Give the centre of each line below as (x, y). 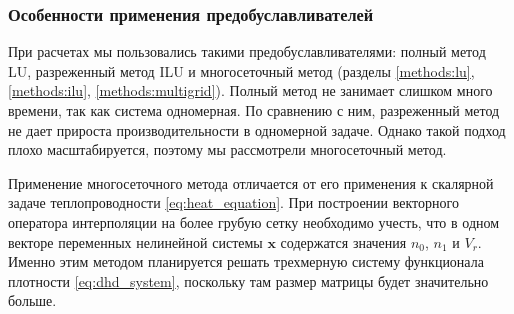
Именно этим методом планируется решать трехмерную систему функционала (246, 261)
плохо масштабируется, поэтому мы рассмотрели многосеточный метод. (227, 149)
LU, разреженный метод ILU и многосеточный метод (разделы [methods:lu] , (241, 70)
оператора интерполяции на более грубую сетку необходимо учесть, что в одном (254, 221)
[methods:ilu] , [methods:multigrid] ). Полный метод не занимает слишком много (250, 90)
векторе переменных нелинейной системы (135, 241)
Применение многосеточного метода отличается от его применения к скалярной (251, 182)
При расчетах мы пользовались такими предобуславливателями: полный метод (247, 51)
